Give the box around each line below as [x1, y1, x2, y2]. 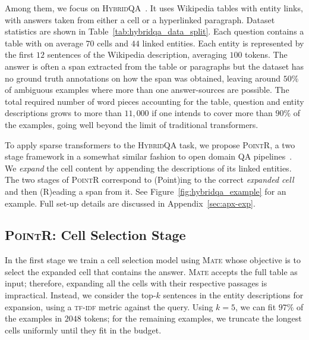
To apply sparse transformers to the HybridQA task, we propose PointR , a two [5, 138, 295, 151]
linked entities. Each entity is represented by [142, 36, 304, 49]
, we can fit [235, 300, 276, 313]
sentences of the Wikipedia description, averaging [47, 48, 227, 61]
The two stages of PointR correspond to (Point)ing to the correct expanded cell [5, 173, 294, 186]
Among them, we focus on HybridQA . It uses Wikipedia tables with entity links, [5, 2, 303, 14]
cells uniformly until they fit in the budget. [5, 323, 162, 336]
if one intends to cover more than [152, 107, 273, 119]
